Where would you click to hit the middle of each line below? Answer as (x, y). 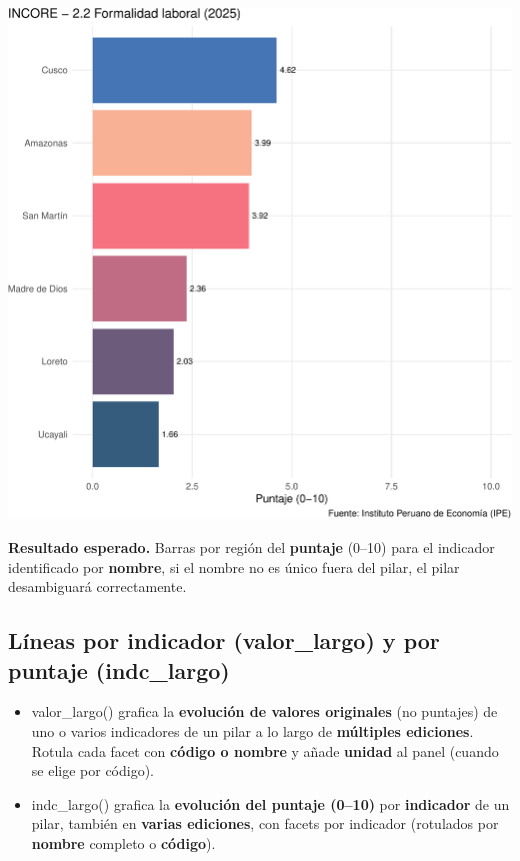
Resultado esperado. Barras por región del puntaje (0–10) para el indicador (251, 547)
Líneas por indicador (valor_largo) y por (224, 640)
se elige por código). (93, 770)
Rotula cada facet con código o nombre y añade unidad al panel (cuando (265, 750)
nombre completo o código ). (123, 843)
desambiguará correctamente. (97, 586)
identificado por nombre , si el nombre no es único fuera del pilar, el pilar (234, 566)
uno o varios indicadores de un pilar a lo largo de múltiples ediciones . (252, 731)
